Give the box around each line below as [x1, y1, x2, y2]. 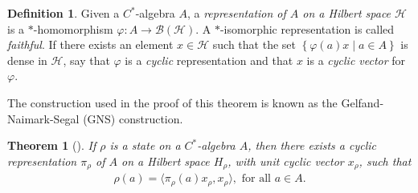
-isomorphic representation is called [219, 20, 395, 37]
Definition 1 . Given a [7, 5, 120, 21]
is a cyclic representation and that [125, 51, 293, 68]
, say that [63, 51, 110, 68]
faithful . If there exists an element [7, 36, 174, 53]
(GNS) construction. [83, 110, 183, 127]
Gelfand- [341, 94, 384, 111]
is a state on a [109, 137, 181, 154]
